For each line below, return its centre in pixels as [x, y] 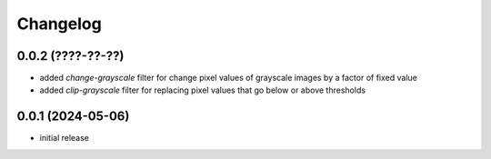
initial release [65, 138]
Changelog [59, 24]
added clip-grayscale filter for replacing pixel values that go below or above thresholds [203, 90]
